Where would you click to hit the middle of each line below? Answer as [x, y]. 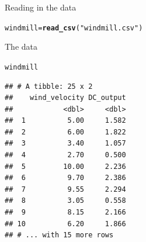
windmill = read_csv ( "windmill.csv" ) [74, 28]
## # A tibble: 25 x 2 [49, 86]
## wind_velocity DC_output [65, 98]
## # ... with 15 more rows [59, 235]
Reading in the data [41, 7]
